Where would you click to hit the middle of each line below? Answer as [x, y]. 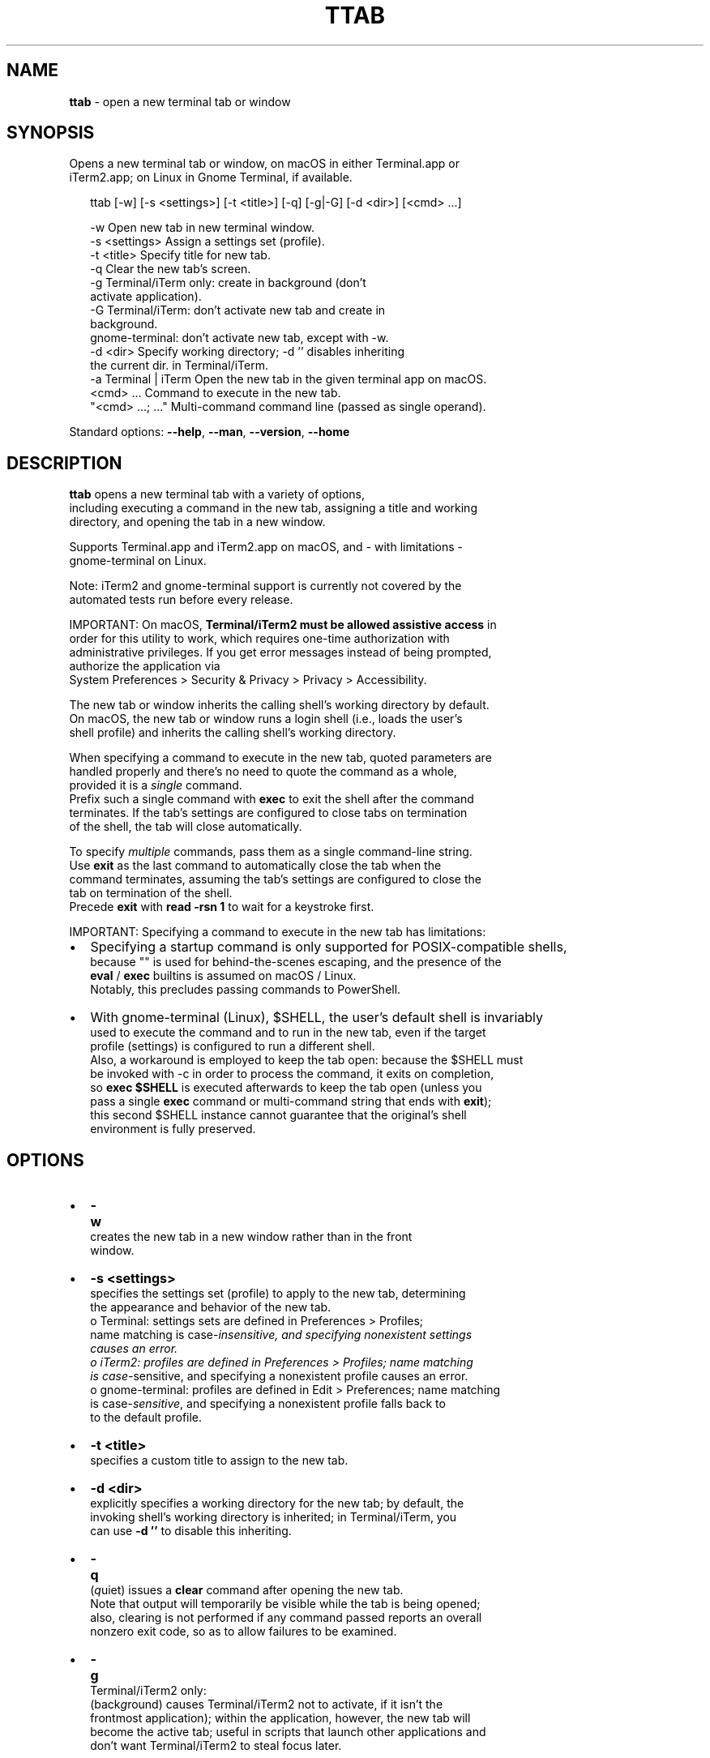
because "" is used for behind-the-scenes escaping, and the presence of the [296, 962]
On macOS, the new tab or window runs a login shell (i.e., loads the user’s [266, 719]
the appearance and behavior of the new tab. [211, 1307]
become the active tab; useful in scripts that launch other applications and [288, 1732]
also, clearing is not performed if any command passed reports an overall [286, 1618]
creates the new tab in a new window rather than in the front [251, 1237]
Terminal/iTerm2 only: [148, 1691]
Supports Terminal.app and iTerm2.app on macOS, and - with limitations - [266, 547]
